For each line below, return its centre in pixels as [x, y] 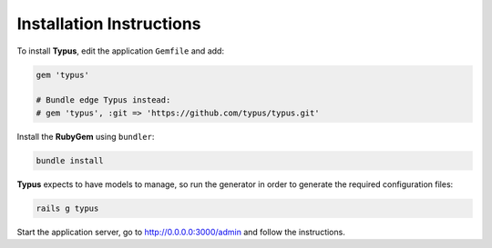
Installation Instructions [109, 24]
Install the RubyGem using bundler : [86, 136]
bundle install [70, 160]
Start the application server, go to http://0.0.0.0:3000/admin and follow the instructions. [181, 232]
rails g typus [67, 208]
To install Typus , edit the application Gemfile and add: [121, 51]
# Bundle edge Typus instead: [103, 100]
